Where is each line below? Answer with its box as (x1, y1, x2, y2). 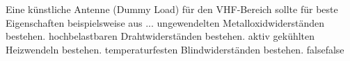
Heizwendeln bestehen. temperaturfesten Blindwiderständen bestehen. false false (6, 42, 344, 56)
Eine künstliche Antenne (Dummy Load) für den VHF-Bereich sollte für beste (6, 2, 338, 16)
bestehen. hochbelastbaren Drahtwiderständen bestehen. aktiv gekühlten (6, 29, 315, 43)
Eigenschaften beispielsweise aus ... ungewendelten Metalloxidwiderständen (6, 15, 325, 29)
